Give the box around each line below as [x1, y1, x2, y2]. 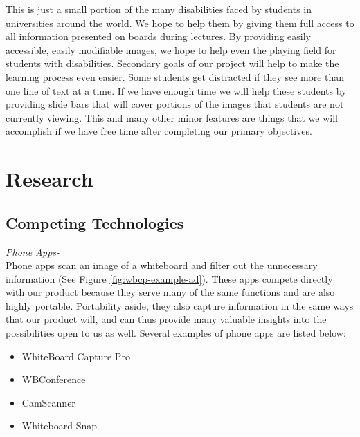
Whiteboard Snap [21, 418, 97, 433]
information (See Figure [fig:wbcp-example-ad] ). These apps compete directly [6, 271, 333, 286]
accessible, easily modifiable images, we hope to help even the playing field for [6, 42, 336, 57]
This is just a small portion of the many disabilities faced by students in [6, 2, 312, 16]
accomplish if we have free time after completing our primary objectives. [6, 124, 312, 138]
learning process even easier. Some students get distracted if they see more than [6, 69, 345, 84]
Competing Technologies [6, 212, 184, 233]
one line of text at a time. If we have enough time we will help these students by [6, 83, 347, 97]
